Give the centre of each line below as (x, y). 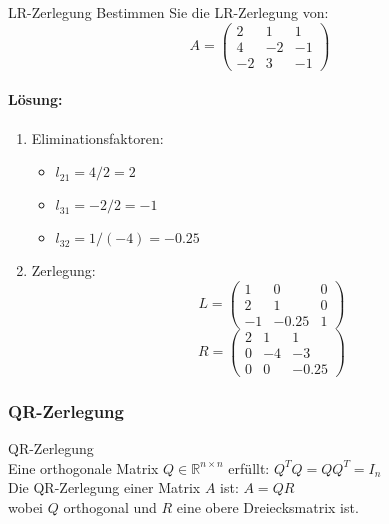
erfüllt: (249, 467)
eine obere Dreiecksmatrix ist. (267, 507)
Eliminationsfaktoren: (97, 137)
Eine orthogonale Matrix (83, 467)
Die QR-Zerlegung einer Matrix (104, 487)
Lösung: (35, 99)
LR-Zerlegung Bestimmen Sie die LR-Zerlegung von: (168, 12)
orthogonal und (110, 507)
